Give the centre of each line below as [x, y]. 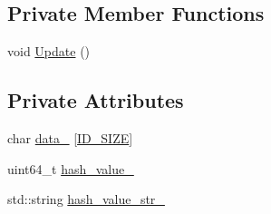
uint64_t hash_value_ [71, 168]
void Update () [49, 51]
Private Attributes [96, 100]
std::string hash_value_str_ [86, 199]
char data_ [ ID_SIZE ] [70, 138]
